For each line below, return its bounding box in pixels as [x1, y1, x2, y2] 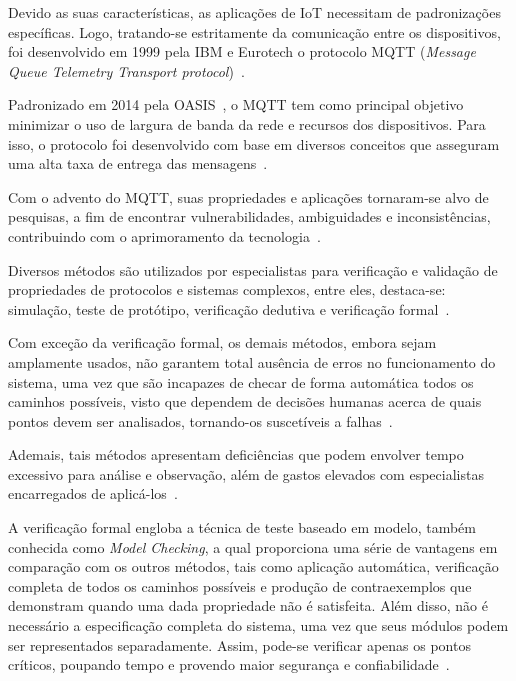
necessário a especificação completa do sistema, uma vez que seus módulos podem [8, 615, 509, 636]
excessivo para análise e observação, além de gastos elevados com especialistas [8, 463, 484, 484]
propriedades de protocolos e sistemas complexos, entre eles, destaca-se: [8, 279, 446, 300]
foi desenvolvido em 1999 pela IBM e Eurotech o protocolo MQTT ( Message [8, 41, 476, 62]
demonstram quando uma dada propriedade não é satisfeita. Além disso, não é [8, 595, 489, 616]
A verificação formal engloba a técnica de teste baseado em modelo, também [8, 517, 476, 538]
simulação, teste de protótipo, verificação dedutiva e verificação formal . [8, 298, 450, 319]
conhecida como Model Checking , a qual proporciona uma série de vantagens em [8, 536, 498, 557]
